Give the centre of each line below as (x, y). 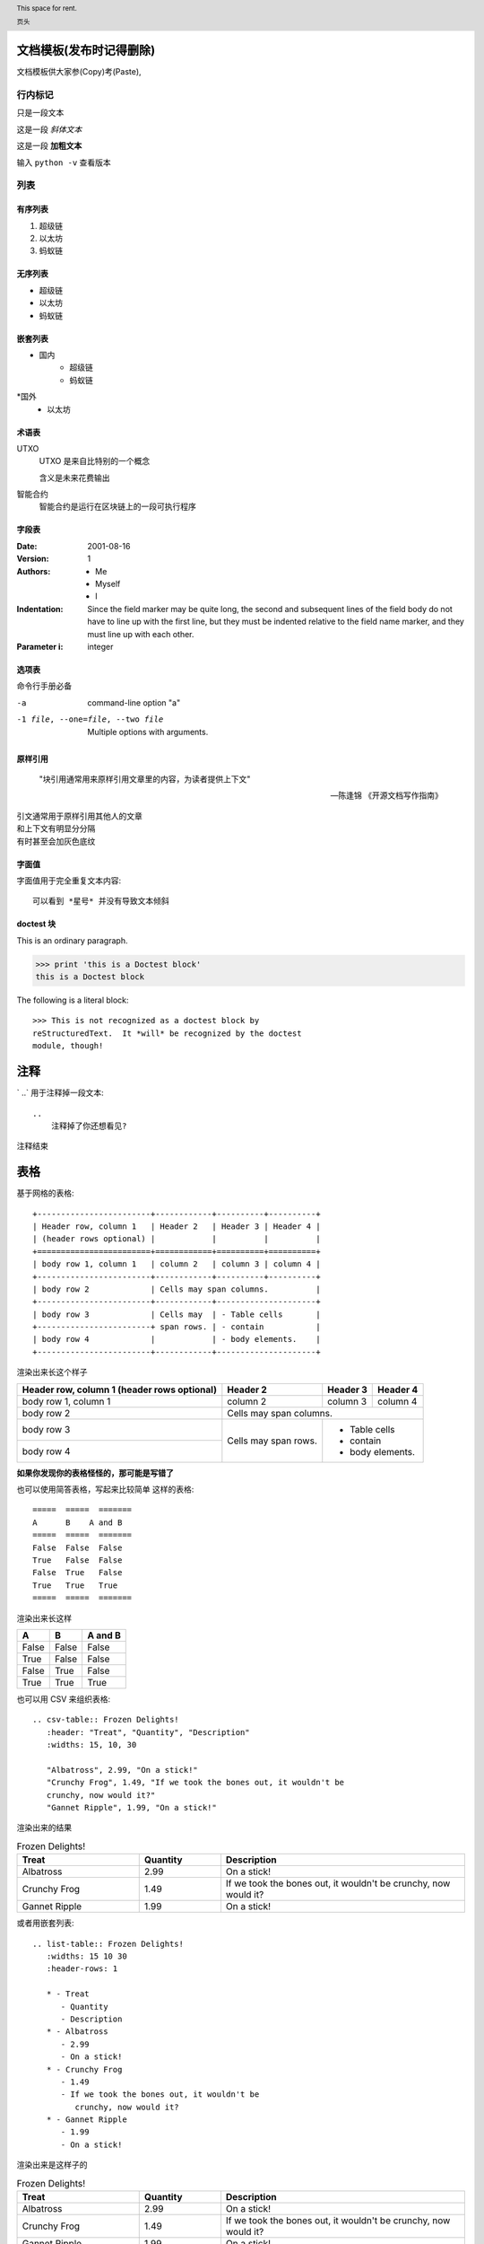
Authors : (34, 571)
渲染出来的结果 (44, 1828)
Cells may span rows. (272, 1441)
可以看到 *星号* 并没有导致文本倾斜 (101, 901)
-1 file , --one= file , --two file (90, 719)
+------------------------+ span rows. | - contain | (177, 1327)
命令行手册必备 (44, 686)
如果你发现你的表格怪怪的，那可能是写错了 (95, 1473)
